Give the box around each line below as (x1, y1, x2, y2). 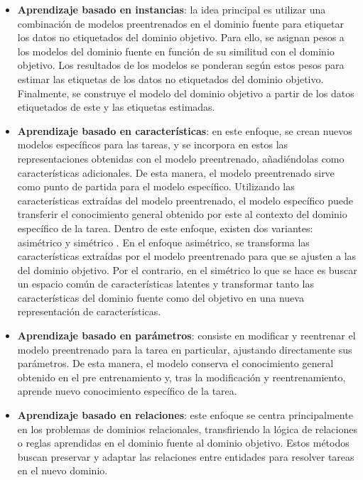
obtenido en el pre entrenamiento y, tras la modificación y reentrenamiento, (17, 369, 346, 384)
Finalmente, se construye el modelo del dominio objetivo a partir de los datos (17, 85, 354, 100)
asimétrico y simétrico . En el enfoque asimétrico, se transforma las (17, 234, 310, 249)
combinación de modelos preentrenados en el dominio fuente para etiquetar (17, 16, 344, 31)
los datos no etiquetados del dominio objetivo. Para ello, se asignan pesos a (17, 30, 345, 45)
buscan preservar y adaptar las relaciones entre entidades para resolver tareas (17, 449, 354, 464)
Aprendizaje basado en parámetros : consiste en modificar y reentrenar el (17, 328, 356, 343)
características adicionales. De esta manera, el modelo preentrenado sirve (17, 165, 335, 180)
